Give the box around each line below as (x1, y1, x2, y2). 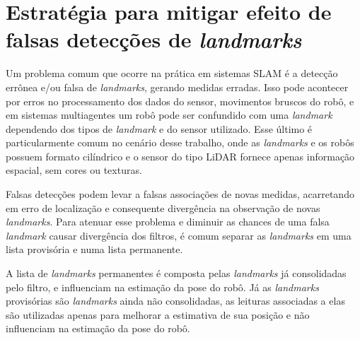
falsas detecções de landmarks (6, 25, 302, 54)
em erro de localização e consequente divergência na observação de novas (6, 200, 320, 215)
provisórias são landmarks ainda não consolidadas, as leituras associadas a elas (6, 293, 345, 308)
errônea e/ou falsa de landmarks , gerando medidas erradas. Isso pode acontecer (6, 79, 349, 94)
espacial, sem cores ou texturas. (6, 163, 142, 177)
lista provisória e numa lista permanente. (6, 242, 183, 257)
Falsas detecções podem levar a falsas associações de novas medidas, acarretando (6, 187, 354, 201)
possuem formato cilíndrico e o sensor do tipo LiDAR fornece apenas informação (6, 148, 355, 163)
